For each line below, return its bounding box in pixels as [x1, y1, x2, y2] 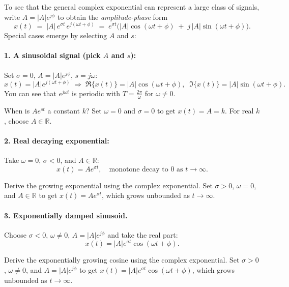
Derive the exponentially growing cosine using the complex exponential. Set [4, 254, 240, 265]
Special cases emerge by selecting [4, 30, 107, 41]
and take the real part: [107, 229, 178, 240]
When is [4, 105, 30, 116]
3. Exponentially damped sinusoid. [4, 210, 128, 220]
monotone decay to [109, 165, 168, 173]
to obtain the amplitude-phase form [57, 11, 168, 22]
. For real [225, 105, 254, 116]
